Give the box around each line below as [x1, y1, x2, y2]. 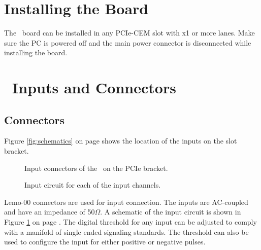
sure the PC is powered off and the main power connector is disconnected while [4, 37, 251, 48]
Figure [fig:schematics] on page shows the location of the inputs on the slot [4, 135, 237, 146]
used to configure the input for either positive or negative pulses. [4, 236, 206, 247]
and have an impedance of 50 [4, 206, 95, 217]
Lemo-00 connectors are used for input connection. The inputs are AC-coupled [4, 196, 248, 207]
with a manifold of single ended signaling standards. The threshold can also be [4, 226, 249, 237]
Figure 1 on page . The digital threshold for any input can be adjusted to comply [4, 217, 257, 227]
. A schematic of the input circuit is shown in [100, 206, 241, 217]
